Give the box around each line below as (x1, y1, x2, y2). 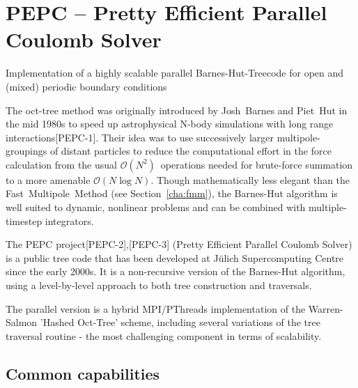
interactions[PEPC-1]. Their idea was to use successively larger (6, 130, 274, 144)
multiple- (309, 200, 347, 215)
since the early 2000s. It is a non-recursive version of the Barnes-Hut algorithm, (6, 264, 345, 279)
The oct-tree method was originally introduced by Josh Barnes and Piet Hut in (6, 102, 348, 117)
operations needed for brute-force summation (160, 157, 353, 171)
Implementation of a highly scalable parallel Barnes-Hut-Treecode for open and (6, 65, 344, 80)
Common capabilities (6, 362, 160, 384)
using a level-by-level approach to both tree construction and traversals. (6, 278, 312, 293)
